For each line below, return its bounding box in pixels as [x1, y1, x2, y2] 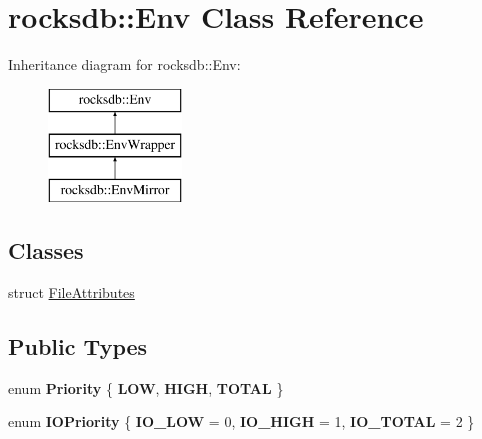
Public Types [8, 330, 148, 361]
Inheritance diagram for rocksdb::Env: [8, 54, 241, 75]
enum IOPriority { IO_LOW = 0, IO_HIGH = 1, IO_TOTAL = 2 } [8, 411, 475, 432]
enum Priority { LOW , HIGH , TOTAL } [8, 377, 284, 398]
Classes [8, 235, 84, 266]
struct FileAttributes [8, 281, 135, 302]
